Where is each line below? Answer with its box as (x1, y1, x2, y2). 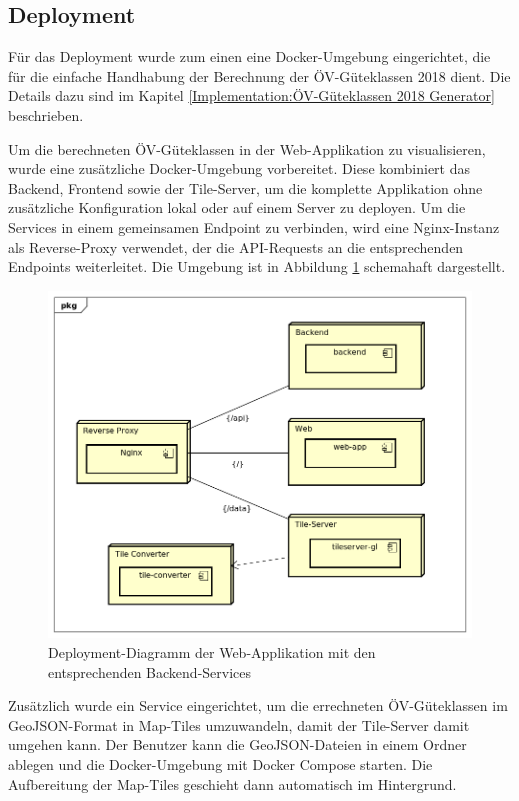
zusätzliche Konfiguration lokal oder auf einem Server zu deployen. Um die (8, 197, 466, 218)
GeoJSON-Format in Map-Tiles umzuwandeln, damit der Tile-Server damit (8, 714, 470, 735)
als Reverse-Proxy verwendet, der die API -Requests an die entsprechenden (8, 236, 464, 257)
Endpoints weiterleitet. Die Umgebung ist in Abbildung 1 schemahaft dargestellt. (8, 256, 506, 277)
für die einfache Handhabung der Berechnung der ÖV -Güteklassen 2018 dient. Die (8, 65, 511, 86)
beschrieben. (8, 104, 84, 125)
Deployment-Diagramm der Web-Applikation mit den (48, 642, 376, 663)
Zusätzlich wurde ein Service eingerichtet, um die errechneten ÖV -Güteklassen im (8, 695, 508, 716)
